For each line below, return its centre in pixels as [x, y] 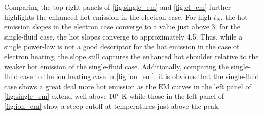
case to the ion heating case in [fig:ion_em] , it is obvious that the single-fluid [140, 76]
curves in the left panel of [212, 86]
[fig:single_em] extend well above [55, 96]
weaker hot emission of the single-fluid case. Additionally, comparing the [116, 66]
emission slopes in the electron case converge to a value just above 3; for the [122, 27]
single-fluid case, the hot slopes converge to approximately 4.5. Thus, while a [123, 36]
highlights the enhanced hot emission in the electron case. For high [108, 16]
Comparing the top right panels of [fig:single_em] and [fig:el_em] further [118, 7]
